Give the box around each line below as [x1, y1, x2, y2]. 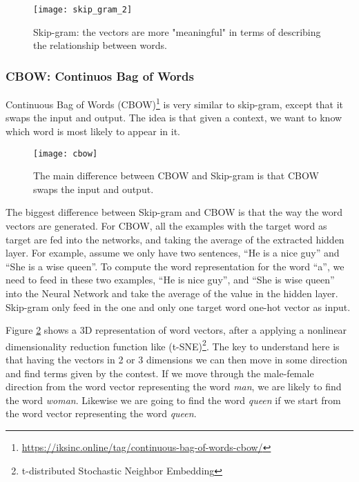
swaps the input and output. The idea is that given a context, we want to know [6, 110, 342, 125]
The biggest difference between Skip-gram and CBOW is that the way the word [6, 205, 343, 219]
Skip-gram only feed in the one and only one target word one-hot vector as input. [6, 299, 351, 314]
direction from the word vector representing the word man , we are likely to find [6, 379, 342, 394]
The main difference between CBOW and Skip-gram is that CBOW [33, 168, 319, 183]
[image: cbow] [33, 148, 98, 159]
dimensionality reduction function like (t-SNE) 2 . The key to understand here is [6, 337, 340, 353]
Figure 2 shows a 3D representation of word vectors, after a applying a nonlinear [6, 323, 347, 337]
